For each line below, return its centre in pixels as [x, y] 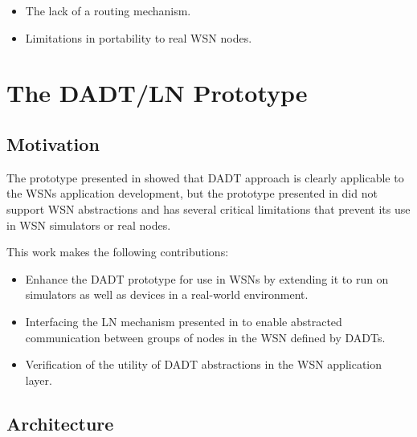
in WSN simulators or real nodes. [89, 225]
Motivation [53, 143]
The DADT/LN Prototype [157, 93]
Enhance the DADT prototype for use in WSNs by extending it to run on [207, 278]
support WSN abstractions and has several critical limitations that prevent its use [208, 208]
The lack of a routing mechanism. [108, 10]
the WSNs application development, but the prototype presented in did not [192, 193]
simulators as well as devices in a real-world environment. [167, 294]
